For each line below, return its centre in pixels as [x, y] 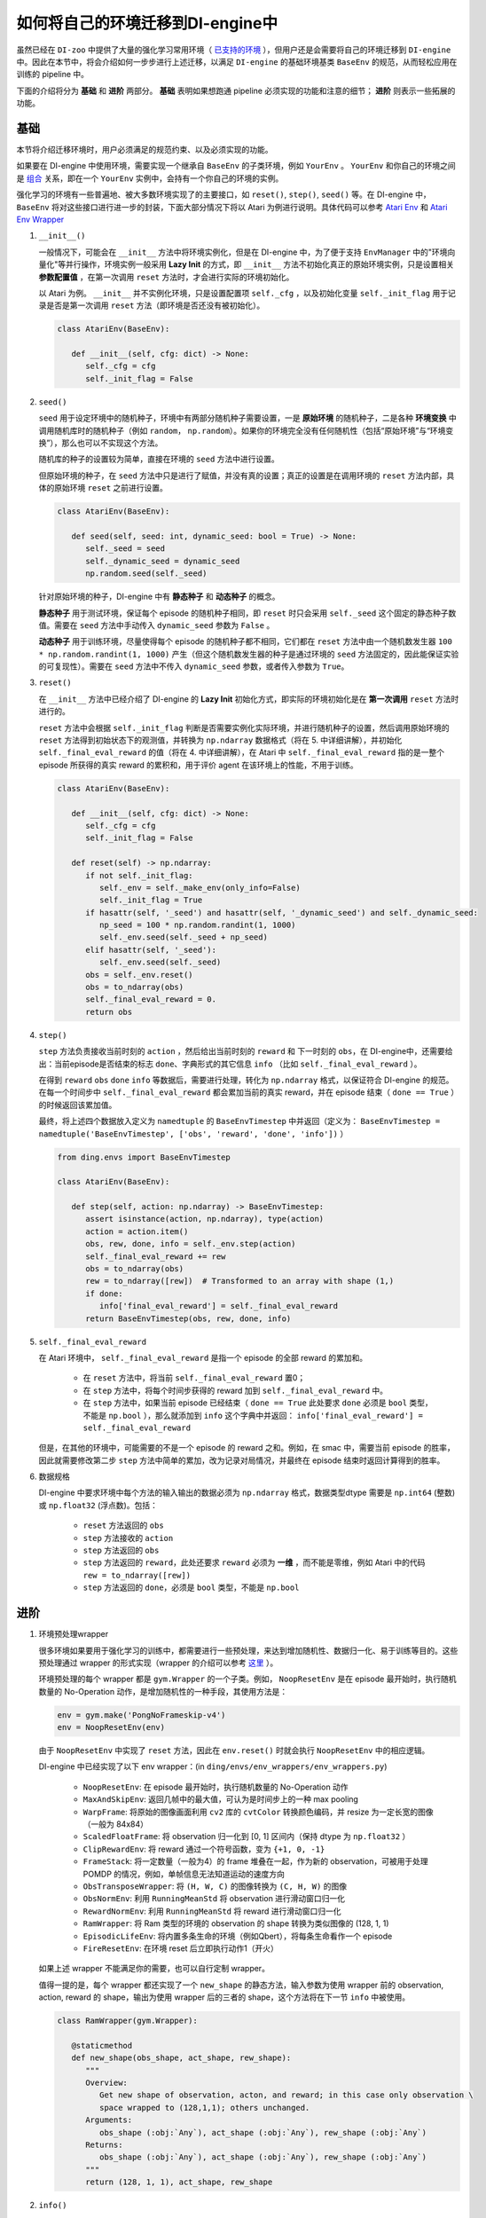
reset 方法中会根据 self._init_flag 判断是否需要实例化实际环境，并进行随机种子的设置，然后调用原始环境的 [244, 728]
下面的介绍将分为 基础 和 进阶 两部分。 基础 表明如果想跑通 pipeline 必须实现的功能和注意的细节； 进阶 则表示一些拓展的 [236, 90]
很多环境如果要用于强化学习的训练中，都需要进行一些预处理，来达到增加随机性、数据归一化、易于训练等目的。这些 [248, 1650]
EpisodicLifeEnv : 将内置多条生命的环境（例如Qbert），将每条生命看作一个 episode [238, 1936]
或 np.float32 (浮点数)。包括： [98, 1505]
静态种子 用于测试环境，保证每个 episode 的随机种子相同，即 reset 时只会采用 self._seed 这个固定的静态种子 [243, 613]
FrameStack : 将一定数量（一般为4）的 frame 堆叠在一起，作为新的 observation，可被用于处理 [256, 1861]
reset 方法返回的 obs [123, 1525]
